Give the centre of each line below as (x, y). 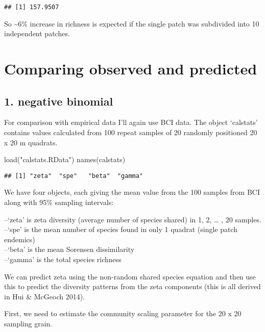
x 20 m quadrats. (31, 142)
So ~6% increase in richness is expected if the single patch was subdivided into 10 (132, 23)
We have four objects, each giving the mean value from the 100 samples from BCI (132, 192)
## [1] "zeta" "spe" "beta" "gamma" (74, 176)
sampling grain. (28, 323)
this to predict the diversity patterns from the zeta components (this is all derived (132, 286)
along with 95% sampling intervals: (59, 202)
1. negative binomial (59, 101)
